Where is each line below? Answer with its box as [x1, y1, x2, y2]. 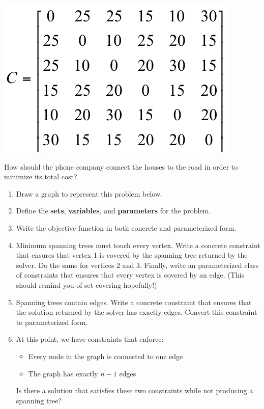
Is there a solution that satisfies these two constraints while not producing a [16, 385, 253, 396]
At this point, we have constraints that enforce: [16, 334, 164, 344]
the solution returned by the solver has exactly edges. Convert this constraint [16, 307, 257, 317]
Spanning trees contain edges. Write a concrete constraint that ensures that [16, 296, 252, 307]
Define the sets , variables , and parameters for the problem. [16, 205, 211, 216]
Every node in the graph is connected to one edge [28, 350, 183, 361]
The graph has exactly [28, 368, 98, 378]
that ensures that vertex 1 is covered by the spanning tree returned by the [16, 250, 248, 260]
